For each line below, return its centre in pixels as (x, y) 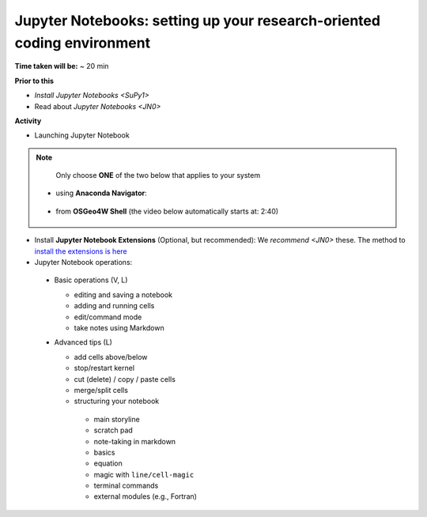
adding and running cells (114, 306)
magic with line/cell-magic (144, 474)
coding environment (82, 43)
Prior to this (34, 81)
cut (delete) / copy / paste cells (125, 379)
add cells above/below (111, 357)
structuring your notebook (117, 401)
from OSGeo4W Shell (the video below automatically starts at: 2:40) (167, 211)
